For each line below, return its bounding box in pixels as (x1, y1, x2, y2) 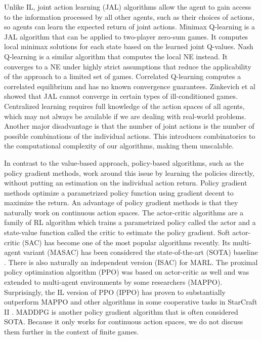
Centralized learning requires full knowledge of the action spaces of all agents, (4, 100, 245, 111)
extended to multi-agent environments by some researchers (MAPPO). (4, 277, 223, 287)
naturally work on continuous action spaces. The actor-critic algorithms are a (4, 207, 244, 217)
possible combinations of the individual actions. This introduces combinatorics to (4, 130, 255, 141)
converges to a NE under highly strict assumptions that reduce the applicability (4, 61, 251, 71)
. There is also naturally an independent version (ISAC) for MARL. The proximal (4, 256, 258, 267)
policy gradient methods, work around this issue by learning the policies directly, (4, 167, 254, 178)
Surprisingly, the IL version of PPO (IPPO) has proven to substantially (4, 286, 226, 297)
